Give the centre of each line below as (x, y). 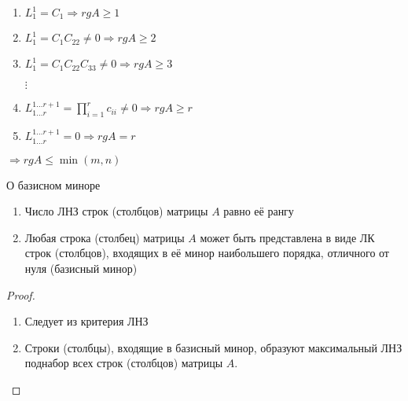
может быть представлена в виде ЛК (287, 237)
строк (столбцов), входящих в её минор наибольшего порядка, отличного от (207, 253)
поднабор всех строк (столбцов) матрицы (124, 363)
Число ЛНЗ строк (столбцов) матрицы (116, 211)
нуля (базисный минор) (81, 269)
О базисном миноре (53, 184)
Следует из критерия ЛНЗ (86, 321)
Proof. (21, 294)
